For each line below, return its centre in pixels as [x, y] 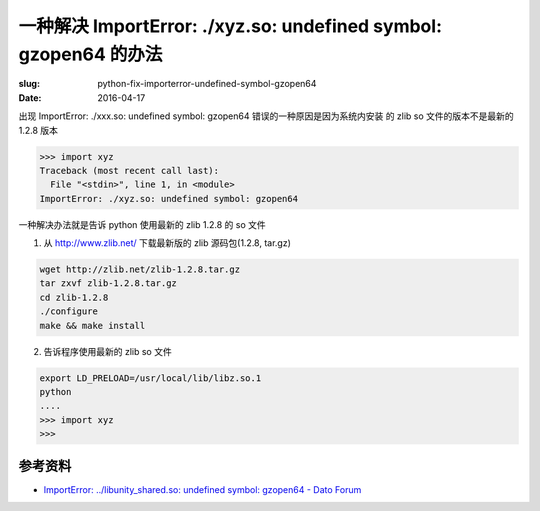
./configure [69, 311]
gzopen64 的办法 [90, 54]
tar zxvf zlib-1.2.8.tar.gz [108, 283]
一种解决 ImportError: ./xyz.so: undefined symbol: [230, 26]
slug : [29, 84]
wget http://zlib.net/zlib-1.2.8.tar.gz [139, 269]
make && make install [92, 325]
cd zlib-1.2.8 [74, 297]
